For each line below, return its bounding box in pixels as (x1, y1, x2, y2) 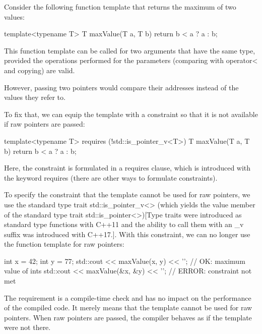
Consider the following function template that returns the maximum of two (4, 2, 236, 12)
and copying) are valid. (4, 65, 75, 75)
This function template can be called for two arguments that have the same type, (4, 45, 255, 55)
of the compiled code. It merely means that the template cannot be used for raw (4, 302, 252, 313)
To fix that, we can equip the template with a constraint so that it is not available (4, 108, 258, 119)
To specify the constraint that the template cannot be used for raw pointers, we (4, 189, 250, 200)
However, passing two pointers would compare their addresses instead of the (4, 82, 239, 92)
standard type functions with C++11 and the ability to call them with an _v (4, 219, 244, 230)
